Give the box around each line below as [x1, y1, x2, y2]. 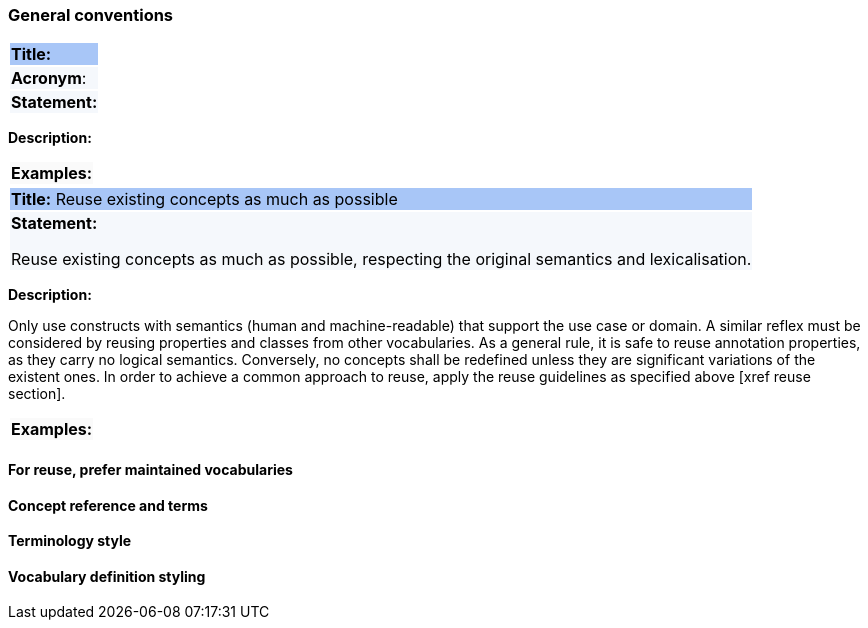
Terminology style [8, 532, 132, 550]
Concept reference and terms [8, 496, 208, 514]
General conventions [8, 5, 174, 25]
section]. [8, 385, 66, 403]
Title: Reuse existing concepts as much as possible [11, 189, 398, 210]
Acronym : [11, 68, 87, 89]
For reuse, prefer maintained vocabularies [8, 460, 293, 478]
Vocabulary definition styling [8, 567, 206, 585]
